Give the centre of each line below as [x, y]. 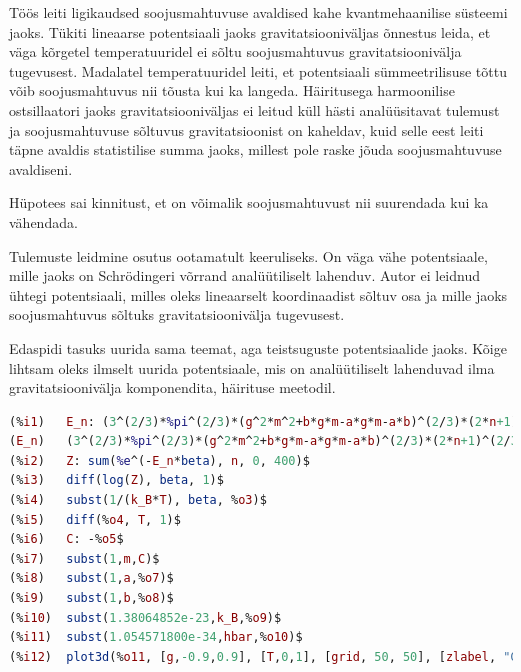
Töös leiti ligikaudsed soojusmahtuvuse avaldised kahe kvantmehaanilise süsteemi [258, 12]
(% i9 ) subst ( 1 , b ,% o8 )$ [91, 598]
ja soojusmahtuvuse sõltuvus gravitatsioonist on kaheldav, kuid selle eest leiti [246, 129]
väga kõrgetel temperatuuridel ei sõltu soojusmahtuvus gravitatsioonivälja [235, 51]
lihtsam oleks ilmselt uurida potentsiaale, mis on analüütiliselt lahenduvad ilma [252, 367]
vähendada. [43, 221]
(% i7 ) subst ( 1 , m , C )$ [84, 558]
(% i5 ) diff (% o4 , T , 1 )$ [95, 519]
